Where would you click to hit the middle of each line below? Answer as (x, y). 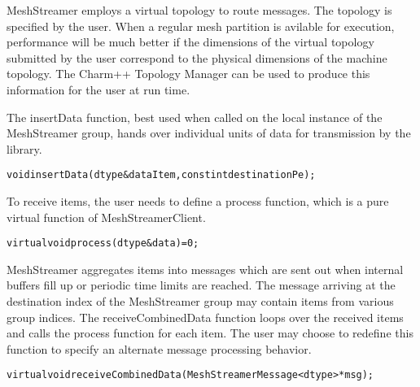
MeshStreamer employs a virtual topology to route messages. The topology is (199, 10)
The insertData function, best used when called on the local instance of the (195, 117)
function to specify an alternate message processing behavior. (159, 348)
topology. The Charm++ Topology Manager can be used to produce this (188, 74)
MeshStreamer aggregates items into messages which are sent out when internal (205, 269)
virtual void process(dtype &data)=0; (103, 244)
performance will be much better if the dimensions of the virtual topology (190, 42)
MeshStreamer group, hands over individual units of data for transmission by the (209, 133)
